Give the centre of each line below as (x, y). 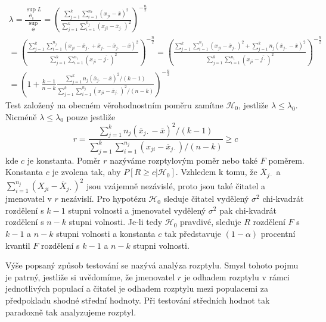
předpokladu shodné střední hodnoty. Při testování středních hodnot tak (138, 300)
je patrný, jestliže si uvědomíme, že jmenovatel (90, 276)
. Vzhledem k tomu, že (216, 172)
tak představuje (193, 233)
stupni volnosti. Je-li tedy (116, 222)
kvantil (18, 245)
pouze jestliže (91, 116)
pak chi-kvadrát (248, 210)
